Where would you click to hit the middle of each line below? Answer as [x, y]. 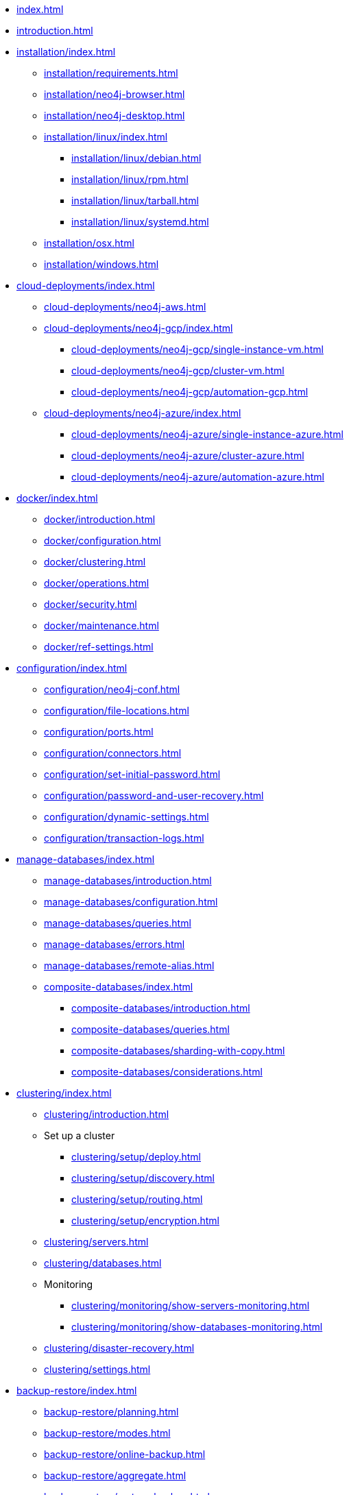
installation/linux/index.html [106, 137]
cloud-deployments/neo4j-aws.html [125, 307]
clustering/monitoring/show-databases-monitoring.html [197, 1327]
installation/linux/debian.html [136, 158]
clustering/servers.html [96, 1242]
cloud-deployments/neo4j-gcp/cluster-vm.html [178, 370]
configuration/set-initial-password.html [132, 774]
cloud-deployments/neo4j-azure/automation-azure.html [198, 477]
